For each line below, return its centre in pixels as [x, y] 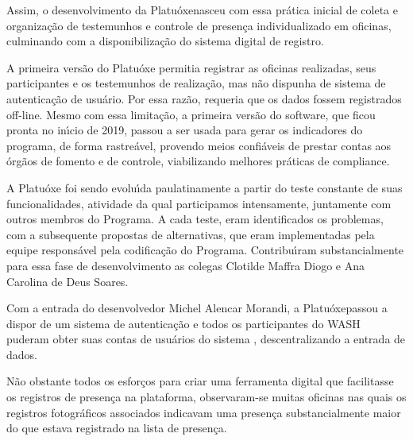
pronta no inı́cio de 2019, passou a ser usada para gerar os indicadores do [185, 130]
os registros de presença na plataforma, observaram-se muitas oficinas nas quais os [206, 397]
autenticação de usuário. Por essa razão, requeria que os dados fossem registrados [204, 98]
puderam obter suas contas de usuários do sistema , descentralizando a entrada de [206, 339]
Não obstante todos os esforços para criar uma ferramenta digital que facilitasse [200, 381]
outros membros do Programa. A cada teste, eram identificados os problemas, [195, 219]
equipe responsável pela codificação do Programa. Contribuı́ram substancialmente [205, 250]
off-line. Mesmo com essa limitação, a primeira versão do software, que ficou [191, 114]
